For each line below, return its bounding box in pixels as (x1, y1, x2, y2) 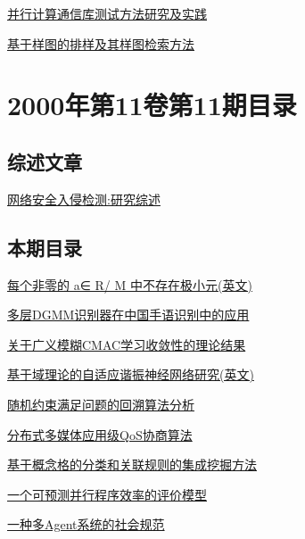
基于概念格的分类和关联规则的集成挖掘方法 (7, 455, 257, 474)
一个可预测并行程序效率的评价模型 (7, 485, 207, 503)
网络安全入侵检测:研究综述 (7, 189, 161, 208)
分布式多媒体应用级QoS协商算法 (7, 425, 193, 444)
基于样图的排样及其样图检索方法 (7, 34, 194, 53)
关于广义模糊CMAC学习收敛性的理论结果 (7, 335, 246, 353)
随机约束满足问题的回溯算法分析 (7, 394, 194, 413)
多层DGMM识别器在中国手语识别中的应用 (7, 305, 250, 324)
